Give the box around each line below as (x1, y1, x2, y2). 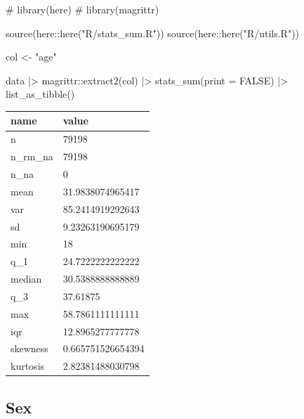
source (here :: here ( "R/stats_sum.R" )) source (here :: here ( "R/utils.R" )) (6, 25, 300, 40)
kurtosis (11, 359, 45, 373)
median (11, 271, 42, 286)
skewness (11, 341, 48, 356)
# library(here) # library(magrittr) (6, 2, 159, 16)
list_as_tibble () (6, 86, 75, 101)
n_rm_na (11, 149, 53, 164)
